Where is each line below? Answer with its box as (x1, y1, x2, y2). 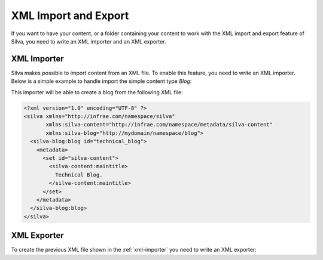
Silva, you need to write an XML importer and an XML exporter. (11, 38, 167, 45)
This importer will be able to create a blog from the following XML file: (11, 88, 184, 95)
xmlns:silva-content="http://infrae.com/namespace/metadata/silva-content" (45, 121, 273, 128)
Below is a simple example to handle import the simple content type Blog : (11, 78, 192, 85)
